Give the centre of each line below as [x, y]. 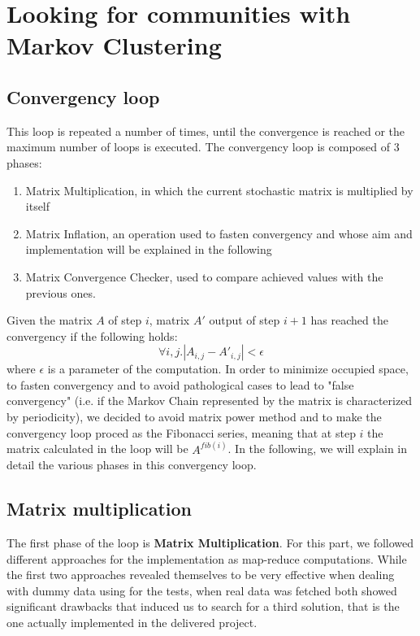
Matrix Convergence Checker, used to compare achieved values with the [204, 276]
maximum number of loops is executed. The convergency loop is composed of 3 [203, 147]
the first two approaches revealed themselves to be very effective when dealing [201, 575]
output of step [245, 320]
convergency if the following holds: [92, 335]
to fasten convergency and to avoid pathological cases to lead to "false [180, 384]
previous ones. [61, 292]
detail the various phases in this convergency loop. [132, 465]
